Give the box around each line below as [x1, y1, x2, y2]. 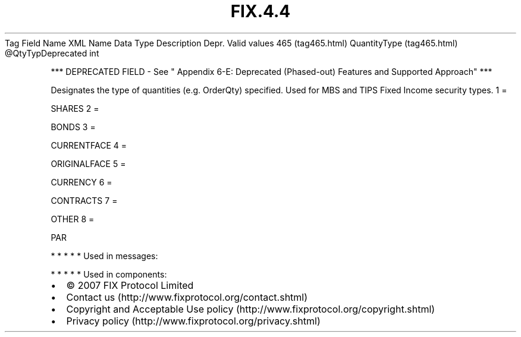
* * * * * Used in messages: [51, 250, 158, 261]
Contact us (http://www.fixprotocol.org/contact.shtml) [66, 291, 308, 303]
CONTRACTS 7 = [51, 195, 118, 206]
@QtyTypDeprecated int [5, 48, 99, 58]
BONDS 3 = [51, 121, 96, 132]
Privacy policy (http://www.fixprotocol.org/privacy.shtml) [66, 314, 321, 327]
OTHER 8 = [51, 213, 95, 224]
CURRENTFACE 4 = [51, 140, 127, 150]
